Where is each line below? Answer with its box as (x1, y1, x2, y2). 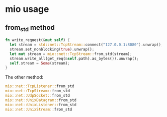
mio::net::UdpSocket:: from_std (5, 93, 70, 98)
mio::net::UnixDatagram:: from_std (5, 98, 77, 103)
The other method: (5, 74, 44, 80)
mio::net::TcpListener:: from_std (5, 84, 75, 89)
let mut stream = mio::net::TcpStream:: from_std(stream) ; (9, 51, 133, 57)
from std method (5, 23, 55, 33)
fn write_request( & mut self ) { (5, 38, 70, 43)
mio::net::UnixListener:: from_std (5, 102, 77, 107)
